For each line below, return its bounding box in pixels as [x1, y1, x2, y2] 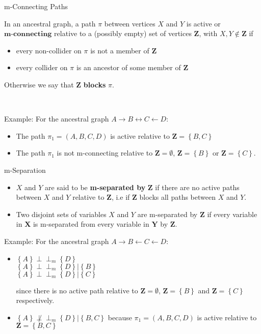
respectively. [16, 295, 55, 306]
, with [199, 28, 218, 39]
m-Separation [4, 164, 46, 175]
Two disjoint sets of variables [16, 208, 107, 219]
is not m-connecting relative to [57, 147, 153, 158]
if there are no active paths [155, 181, 240, 192]
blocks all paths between [139, 192, 216, 202]
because [108, 312, 132, 322]
